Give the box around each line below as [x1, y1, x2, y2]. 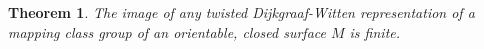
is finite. [349, 21, 401, 42]
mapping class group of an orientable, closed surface [8, 21, 326, 42]
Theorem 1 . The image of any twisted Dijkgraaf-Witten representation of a [8, 2, 475, 22]
